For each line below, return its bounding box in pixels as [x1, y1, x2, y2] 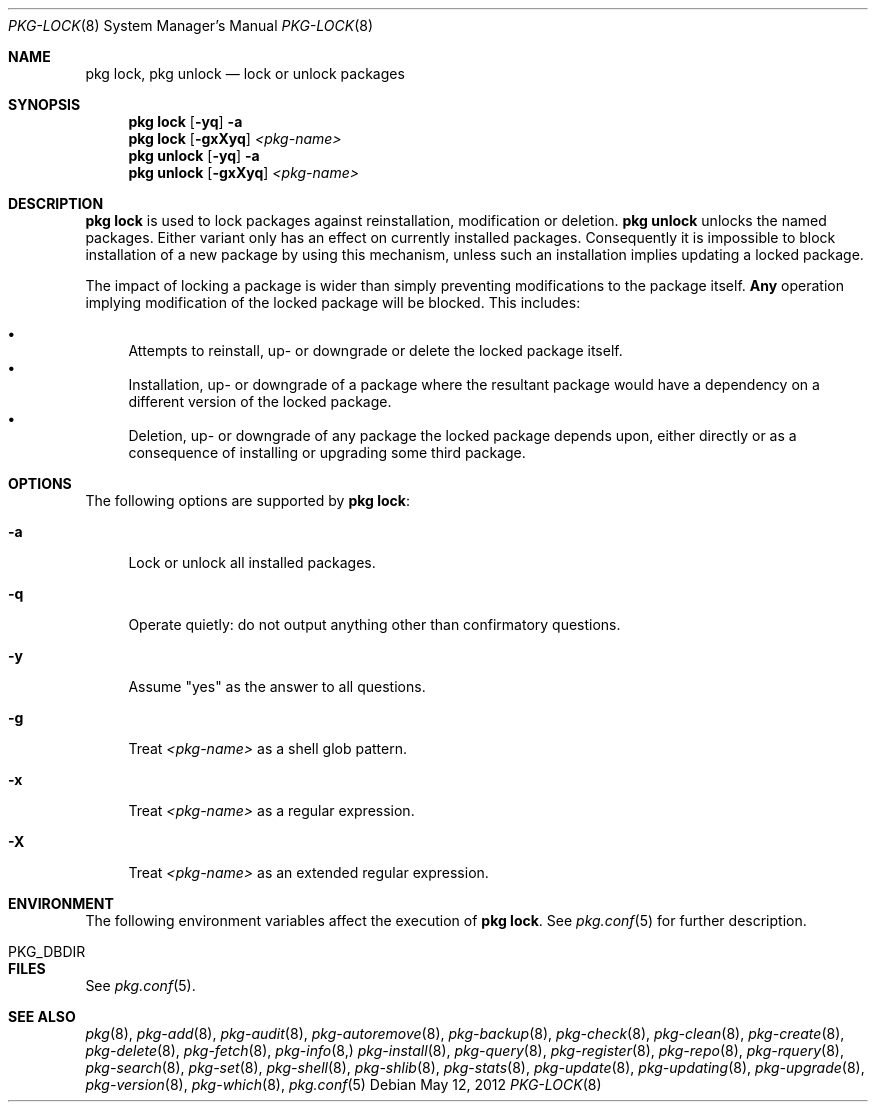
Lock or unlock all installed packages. [128, 554, 376, 571]
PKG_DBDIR [8, 943, 86, 960]
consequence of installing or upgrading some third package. [128, 444, 526, 461]
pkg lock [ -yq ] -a [128, 113, 243, 130]
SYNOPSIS [8, 96, 81, 113]
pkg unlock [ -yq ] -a [128, 147, 260, 164]
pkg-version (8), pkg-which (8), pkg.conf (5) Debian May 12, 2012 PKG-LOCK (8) [85, 1076, 602, 1093]
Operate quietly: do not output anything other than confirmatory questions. [128, 616, 621, 633]
